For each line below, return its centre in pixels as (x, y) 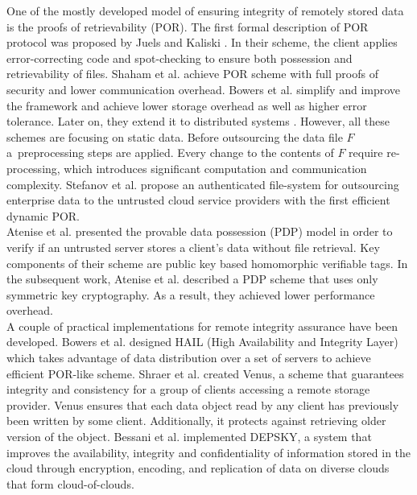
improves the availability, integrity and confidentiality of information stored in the (209, 452)
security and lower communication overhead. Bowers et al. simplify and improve (204, 89)
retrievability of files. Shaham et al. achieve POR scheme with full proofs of (192, 74)
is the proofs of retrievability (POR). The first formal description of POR (188, 26)
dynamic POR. (43, 215)
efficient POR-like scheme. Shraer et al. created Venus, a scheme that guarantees (205, 373)
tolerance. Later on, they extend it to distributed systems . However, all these (198, 121)
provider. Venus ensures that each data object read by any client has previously (203, 404)
